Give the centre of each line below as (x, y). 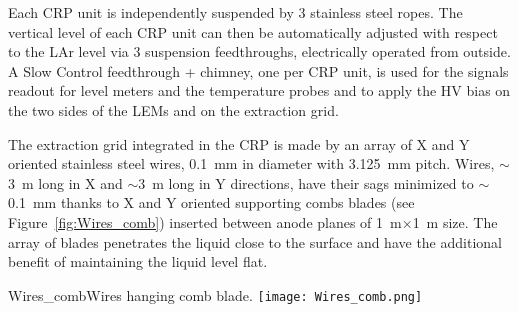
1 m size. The (455, 221)
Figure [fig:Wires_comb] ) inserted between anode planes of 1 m (205, 221)
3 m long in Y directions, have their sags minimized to (306, 182)
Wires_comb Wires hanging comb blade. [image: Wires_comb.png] (215, 294)
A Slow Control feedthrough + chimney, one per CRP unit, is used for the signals (258, 70)
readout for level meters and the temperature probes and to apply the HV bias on (259, 90)
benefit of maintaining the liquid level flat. (138, 261)
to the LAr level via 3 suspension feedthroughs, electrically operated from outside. (259, 51)
